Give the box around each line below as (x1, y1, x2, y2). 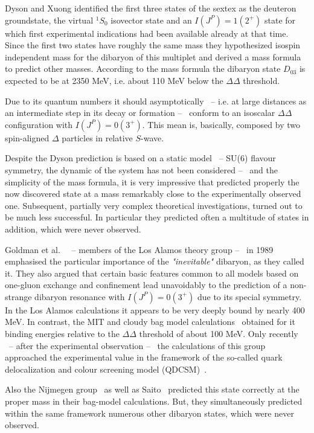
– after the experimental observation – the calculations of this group (8, 339, 266, 351)
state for (264, 13, 296, 26)
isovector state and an (111, 13, 192, 26)
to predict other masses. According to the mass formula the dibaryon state (5, 62, 281, 75)
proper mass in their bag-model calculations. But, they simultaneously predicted (5, 395, 303, 408)
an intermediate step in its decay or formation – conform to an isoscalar (5, 106, 275, 119)
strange (5, 290, 32, 303)
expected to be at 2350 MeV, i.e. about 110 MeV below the (5, 74, 223, 86)
